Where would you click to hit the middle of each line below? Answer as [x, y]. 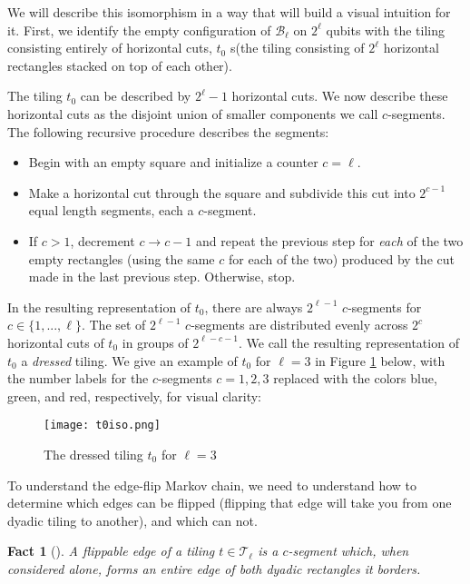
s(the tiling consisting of [297, 48]
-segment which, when [348, 551]
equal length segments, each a [111, 210]
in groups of [155, 342]
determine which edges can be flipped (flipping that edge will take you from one [230, 503]
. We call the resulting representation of [348, 342]
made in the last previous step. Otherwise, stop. [162, 277]
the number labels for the [78, 378]
